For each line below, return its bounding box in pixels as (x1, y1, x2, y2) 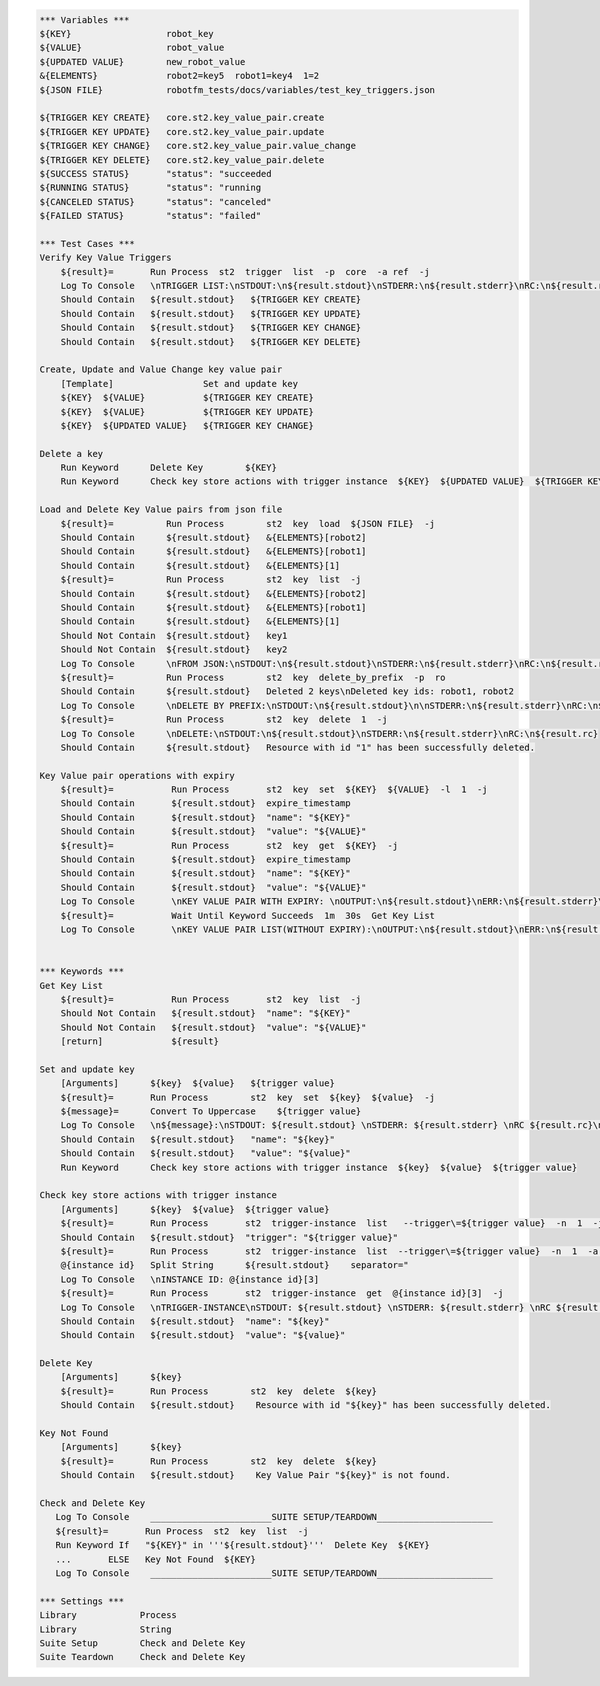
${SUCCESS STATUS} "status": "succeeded (39, 168, 272, 179)
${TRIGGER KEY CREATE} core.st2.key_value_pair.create (39, 112, 325, 124)
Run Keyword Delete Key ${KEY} (60, 462, 277, 474)
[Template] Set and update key (60, 378, 299, 389)
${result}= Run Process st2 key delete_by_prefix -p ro (60, 671, 446, 683)
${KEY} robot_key (39, 28, 214, 39)
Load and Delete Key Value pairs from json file (39, 504, 283, 515)
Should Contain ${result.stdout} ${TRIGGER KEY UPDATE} (60, 308, 362, 319)
